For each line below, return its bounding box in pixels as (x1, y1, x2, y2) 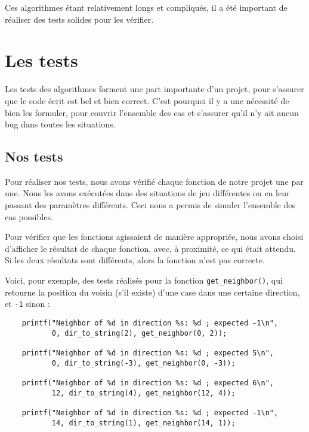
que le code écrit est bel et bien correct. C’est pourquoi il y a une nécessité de (5, 94, 289, 107)
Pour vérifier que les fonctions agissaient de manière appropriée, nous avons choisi (5, 230, 304, 243)
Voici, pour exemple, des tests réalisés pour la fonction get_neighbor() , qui (5, 274, 283, 287)
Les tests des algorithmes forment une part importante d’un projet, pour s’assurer (5, 83, 304, 95)
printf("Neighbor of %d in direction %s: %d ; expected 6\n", (21, 378, 274, 387)
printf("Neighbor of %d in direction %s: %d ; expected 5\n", (21, 348, 274, 357)
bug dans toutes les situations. (5, 118, 116, 130)
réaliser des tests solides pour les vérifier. (5, 13, 154, 25)
